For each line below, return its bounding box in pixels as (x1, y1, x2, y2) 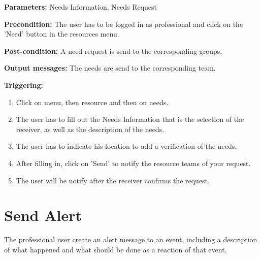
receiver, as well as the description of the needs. (16, 123, 165, 134)
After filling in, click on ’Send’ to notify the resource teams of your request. (16, 157, 251, 168)
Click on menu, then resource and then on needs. (16, 96, 169, 107)
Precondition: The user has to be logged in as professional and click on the (4, 18, 243, 29)
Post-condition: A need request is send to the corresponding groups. (4, 45, 222, 56)
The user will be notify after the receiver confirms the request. (16, 175, 210, 185)
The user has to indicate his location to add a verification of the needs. (16, 141, 237, 151)
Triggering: (4, 79, 43, 90)
